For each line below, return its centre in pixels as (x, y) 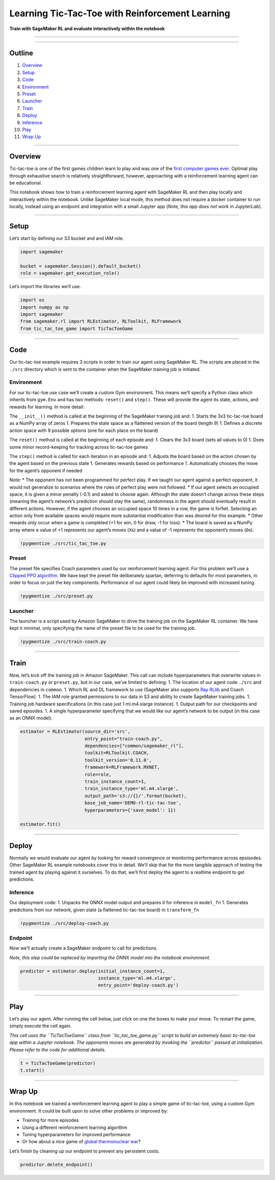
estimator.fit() (40, 824)
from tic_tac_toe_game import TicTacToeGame (77, 328)
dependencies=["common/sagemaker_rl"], (134, 746)
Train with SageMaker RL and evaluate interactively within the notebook (87, 29)
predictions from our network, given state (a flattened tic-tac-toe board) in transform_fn (104, 910)
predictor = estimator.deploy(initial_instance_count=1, (93, 971)
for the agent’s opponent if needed (46, 470)
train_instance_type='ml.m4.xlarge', (131, 789)
